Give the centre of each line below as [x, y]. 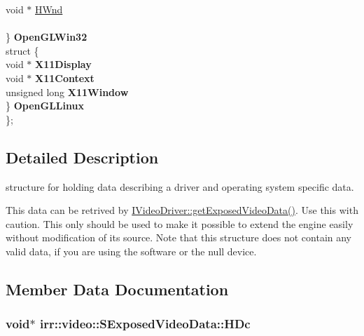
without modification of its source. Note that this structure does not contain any [179, 237]
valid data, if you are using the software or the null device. [131, 251]
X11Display [63, 64]
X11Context [65, 78]
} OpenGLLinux [45, 106]
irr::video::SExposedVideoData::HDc [145, 324]
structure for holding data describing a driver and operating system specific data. [180, 186]
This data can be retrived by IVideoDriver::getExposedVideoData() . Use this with [182, 210]
